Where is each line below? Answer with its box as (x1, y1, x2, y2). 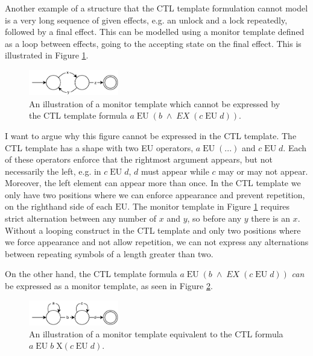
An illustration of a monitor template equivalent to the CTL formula (29, 327, 283, 340)
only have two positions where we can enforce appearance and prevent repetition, (5, 188, 305, 201)
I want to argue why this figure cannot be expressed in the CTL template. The (5, 129, 297, 142)
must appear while (141, 164, 209, 177)
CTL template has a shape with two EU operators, (5, 141, 194, 154)
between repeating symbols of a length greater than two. (5, 247, 213, 260)
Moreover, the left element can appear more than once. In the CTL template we (5, 176, 301, 189)
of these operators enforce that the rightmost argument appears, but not (5, 153, 273, 166)
